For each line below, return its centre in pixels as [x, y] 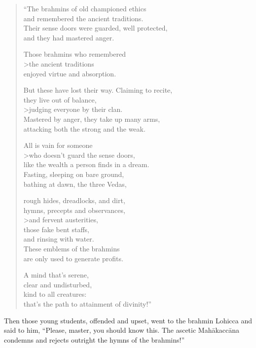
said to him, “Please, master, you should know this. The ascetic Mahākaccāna [122, 330]
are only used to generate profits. [73, 258]
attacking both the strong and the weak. [84, 128]
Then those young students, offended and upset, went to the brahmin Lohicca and [128, 320]
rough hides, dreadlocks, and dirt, [74, 200]
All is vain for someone [58, 145]
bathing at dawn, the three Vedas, [75, 184]
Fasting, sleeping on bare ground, [74, 174]
